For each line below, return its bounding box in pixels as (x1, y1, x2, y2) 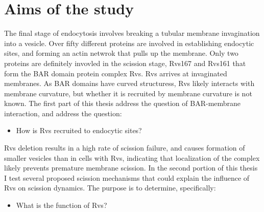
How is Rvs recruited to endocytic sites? (16, 125, 142, 136)
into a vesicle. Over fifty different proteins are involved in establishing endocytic (4, 37, 254, 48)
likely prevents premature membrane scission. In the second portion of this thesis (4, 162, 258, 173)
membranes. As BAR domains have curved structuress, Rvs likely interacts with (4, 78, 255, 89)
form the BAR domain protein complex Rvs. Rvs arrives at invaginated (4, 68, 227, 78)
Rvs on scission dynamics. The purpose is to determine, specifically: (4, 182, 216, 193)
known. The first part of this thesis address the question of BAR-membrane (4, 98, 241, 109)
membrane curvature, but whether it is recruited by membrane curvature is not (4, 88, 252, 98)
